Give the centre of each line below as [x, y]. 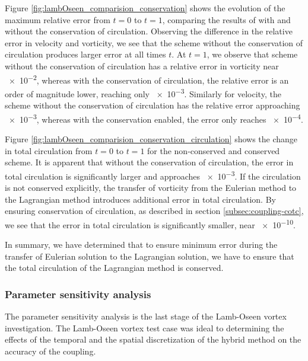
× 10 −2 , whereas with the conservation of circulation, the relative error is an [149, 79]
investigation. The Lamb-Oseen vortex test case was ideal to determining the [145, 328]
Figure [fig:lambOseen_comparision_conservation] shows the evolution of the [145, 8]
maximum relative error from [58, 19]
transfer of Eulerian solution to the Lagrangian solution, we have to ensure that [150, 256]
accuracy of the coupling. [50, 351]
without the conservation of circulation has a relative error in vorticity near [142, 66]
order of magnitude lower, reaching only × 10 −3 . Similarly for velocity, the [143, 92]
